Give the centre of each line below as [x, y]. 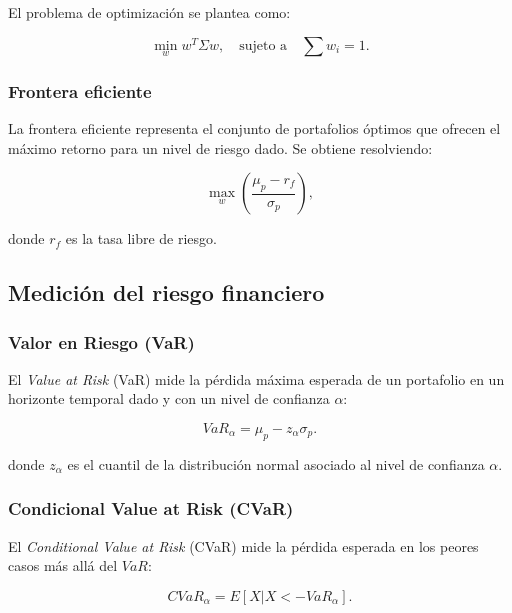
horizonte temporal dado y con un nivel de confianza [169, 398]
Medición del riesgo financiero [166, 292]
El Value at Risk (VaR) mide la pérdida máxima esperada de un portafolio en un [256, 378]
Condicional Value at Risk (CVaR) [151, 508]
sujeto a [263, 45]
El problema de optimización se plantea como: [149, 12]
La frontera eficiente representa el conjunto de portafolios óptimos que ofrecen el [254, 128]
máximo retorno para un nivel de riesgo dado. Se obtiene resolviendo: [220, 147]
